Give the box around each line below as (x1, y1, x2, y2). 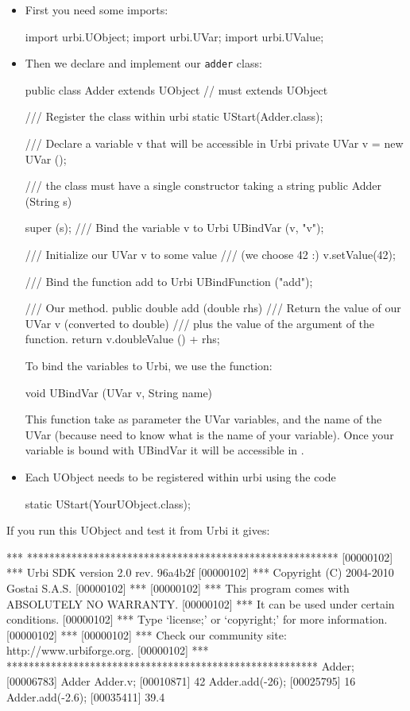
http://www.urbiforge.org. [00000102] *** (6, 642, 209, 659)
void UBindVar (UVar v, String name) (25, 384, 213, 400)
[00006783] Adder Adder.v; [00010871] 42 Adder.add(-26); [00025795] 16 (6, 673, 356, 690)
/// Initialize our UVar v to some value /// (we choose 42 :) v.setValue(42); (25, 246, 396, 262)
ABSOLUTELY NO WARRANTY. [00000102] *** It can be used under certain (6, 595, 395, 612)
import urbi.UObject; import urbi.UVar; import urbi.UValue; (25, 28, 324, 44)
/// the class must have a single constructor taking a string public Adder (25, 177, 382, 194)
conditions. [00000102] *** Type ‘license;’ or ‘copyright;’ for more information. (6, 611, 388, 628)
